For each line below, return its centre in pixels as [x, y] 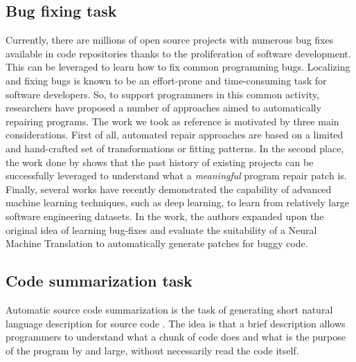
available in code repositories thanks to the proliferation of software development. [178, 53]
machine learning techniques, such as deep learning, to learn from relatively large [177, 202]
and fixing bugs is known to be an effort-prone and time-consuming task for [166, 80]
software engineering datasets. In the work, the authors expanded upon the [165, 216]
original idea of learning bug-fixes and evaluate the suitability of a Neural [161, 229]
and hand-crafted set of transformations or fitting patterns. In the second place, [175, 148]
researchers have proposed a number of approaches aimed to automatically [163, 108]
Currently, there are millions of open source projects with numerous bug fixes [170, 40]
